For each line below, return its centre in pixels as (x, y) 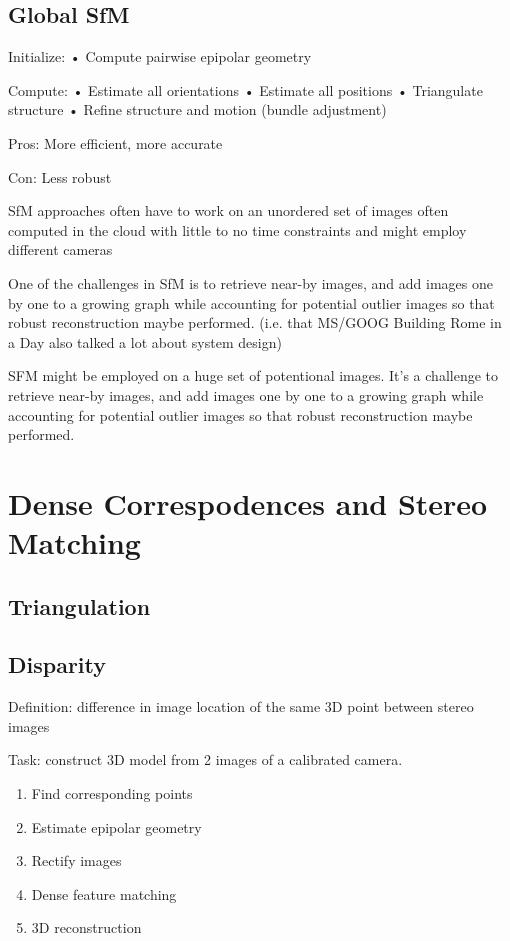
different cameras (60, 249)
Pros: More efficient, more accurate (115, 142)
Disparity (57, 664)
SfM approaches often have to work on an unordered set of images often (228, 210)
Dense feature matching (104, 893)
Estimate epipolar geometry (116, 826)
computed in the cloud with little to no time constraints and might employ (237, 229)
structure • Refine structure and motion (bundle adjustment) (197, 109)
